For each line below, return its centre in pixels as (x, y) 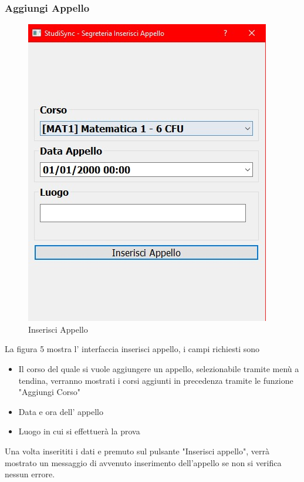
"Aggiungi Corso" (49, 392)
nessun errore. (30, 474)
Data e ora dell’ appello (61, 411)
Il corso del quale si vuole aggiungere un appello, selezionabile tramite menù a (159, 369)
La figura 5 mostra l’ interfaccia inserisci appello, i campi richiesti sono (132, 349)
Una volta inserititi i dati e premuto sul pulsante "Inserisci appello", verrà (137, 451)
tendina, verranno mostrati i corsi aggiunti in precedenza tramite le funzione (156, 380)
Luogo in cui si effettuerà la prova (79, 431)
